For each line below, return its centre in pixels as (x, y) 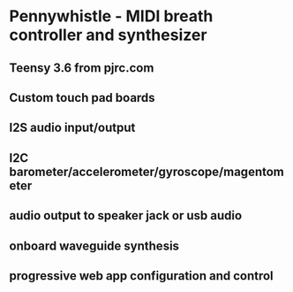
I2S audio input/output (72, 128)
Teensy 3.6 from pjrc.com (82, 68)
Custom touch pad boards (83, 98)
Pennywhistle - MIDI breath (111, 16)
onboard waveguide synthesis (94, 246)
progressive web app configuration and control (141, 276)
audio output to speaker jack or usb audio (126, 215)
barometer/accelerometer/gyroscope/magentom (147, 171)
